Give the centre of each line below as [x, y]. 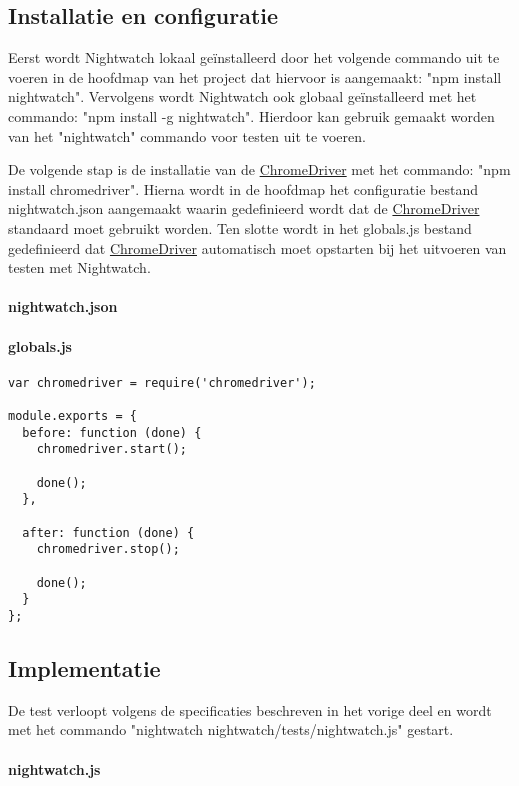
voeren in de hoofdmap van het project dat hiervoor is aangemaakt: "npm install [255, 76]
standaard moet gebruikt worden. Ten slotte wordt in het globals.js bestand [240, 227]
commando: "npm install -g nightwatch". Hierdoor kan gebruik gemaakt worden [251, 115]
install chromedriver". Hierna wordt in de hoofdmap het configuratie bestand [243, 188]
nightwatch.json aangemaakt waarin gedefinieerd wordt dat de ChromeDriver [244, 208]
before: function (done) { [112, 432]
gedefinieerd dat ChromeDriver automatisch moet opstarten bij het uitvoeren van [257, 247]
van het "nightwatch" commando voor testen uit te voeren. [187, 135]
